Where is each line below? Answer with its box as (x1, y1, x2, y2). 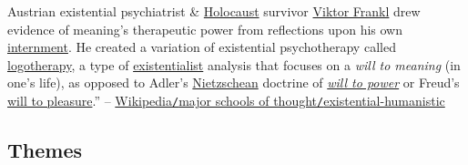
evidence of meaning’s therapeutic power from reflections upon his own (7, 19, 402, 38)
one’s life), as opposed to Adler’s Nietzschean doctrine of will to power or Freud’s (7, 73, 460, 92)
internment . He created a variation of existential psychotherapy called (7, 37, 396, 57)
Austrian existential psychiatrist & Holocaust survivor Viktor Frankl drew (7, 2, 421, 20)
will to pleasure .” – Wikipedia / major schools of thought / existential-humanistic (7, 90, 445, 109)
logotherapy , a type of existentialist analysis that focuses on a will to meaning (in (7, 55, 461, 74)
